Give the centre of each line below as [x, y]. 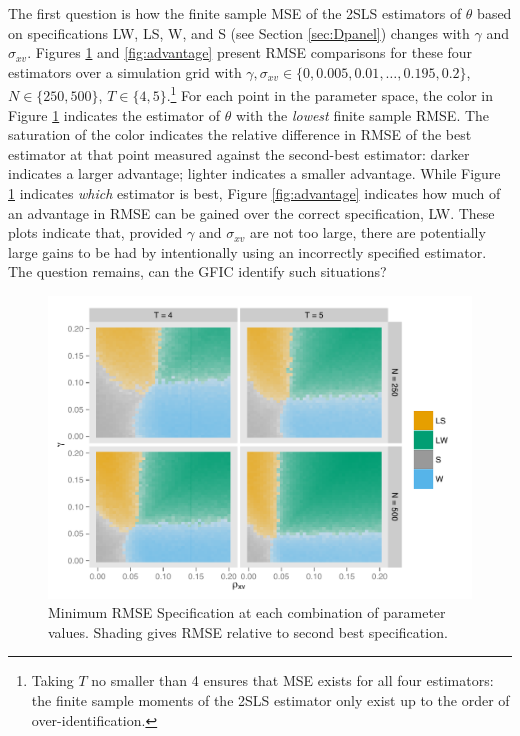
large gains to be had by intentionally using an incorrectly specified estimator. [247, 251]
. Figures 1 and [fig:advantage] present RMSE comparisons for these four [250, 52]
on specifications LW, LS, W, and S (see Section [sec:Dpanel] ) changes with [239, 32]
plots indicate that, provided [95, 232]
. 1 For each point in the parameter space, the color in [329, 94]
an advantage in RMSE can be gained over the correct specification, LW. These [251, 212]
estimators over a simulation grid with [125, 71]
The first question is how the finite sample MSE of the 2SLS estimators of [235, 13]
